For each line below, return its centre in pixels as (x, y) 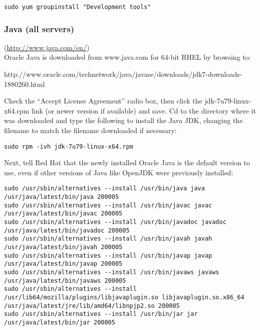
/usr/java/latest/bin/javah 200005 (63, 247)
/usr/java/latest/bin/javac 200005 (63, 214)
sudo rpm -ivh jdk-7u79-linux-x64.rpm (69, 146)
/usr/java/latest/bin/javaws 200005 (65, 281)
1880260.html (25, 84)
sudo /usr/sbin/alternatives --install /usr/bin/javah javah (108, 239)
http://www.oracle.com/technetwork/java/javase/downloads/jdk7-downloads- (123, 74)
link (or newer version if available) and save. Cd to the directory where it (144, 110)
